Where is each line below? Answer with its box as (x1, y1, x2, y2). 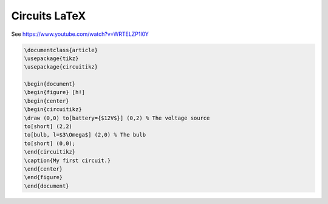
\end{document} (24, 182, 69, 189)
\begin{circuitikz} (24, 106, 82, 113)
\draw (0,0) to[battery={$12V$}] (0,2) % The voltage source (24, 114, 210, 121)
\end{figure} (24, 174, 63, 181)
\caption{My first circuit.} (24, 157, 111, 164)
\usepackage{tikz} (24, 55, 79, 62)
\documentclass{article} (24, 46, 98, 53)
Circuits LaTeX (11, 9, 86, 22)
